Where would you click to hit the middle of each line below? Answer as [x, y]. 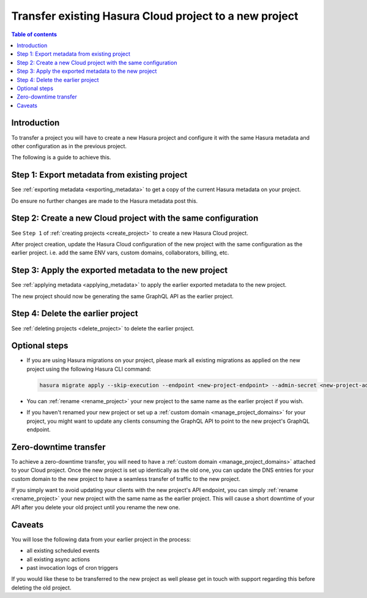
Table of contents [34, 34]
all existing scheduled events [63, 551]
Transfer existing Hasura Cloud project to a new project [155, 16]
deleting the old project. [41, 588]
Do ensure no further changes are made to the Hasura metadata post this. [105, 201]
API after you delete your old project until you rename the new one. [96, 507]
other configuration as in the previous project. [69, 146]
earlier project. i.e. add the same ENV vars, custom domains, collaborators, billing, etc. [120, 253]
